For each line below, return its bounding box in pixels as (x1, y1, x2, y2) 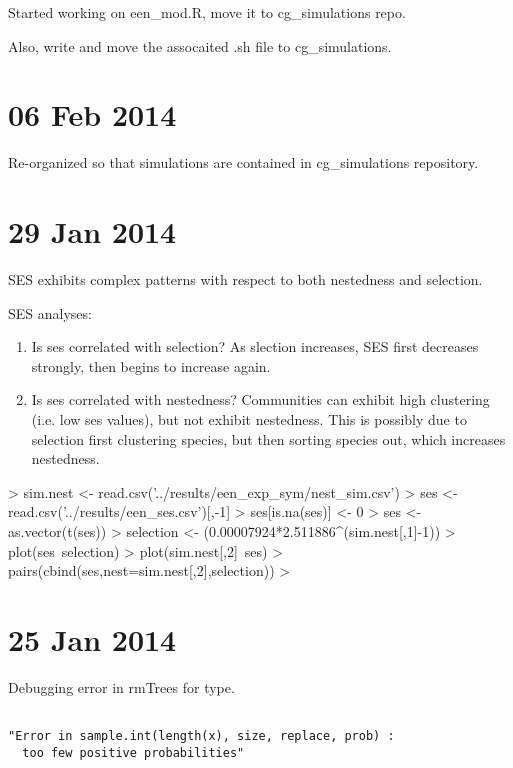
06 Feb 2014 (8, 94, 177, 135)
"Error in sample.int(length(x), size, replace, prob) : (8, 729, 395, 744)
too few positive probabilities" (22, 745, 245, 760)
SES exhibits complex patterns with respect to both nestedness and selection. (8, 269, 483, 290)
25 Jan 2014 (8, 618, 177, 659)
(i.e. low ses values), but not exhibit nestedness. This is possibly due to (31, 409, 467, 429)
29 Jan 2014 (8, 211, 177, 252)
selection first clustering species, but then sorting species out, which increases (31, 428, 506, 449)
